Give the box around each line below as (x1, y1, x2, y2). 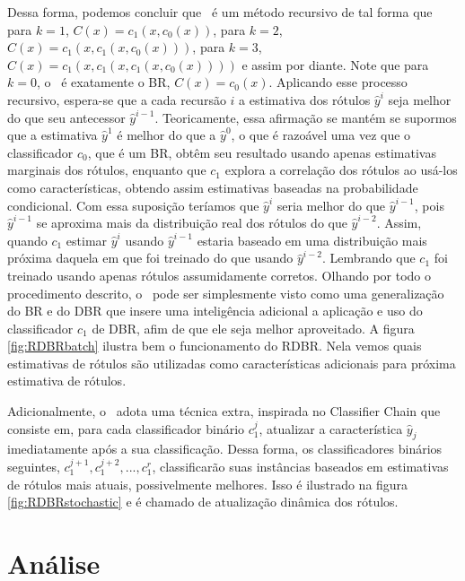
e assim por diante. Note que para (241, 55, 429, 74)
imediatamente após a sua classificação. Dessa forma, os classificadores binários (7, 439, 443, 458)
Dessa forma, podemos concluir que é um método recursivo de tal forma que (7, 3, 433, 21)
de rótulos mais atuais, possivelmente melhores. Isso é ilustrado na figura (7, 474, 408, 493)
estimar (66, 230, 108, 249)
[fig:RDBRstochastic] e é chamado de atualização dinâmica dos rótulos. (7, 492, 399, 511)
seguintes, (7, 457, 60, 476)
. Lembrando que (321, 248, 416, 267)
